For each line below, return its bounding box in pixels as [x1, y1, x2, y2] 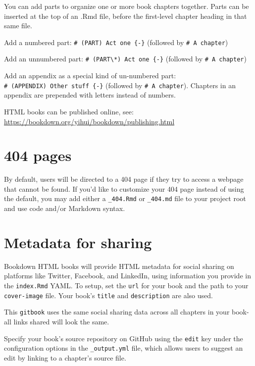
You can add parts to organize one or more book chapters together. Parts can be [4, 1, 249, 11]
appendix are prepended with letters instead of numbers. [4, 90, 176, 100]
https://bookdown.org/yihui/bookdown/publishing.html [4, 116, 175, 126]
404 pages [4, 145, 72, 165]
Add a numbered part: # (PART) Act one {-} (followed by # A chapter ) [4, 37, 228, 47]
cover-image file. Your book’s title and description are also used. [4, 290, 213, 300]
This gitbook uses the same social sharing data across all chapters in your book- [4, 307, 249, 317]
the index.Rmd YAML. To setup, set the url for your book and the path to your [4, 280, 249, 290]
